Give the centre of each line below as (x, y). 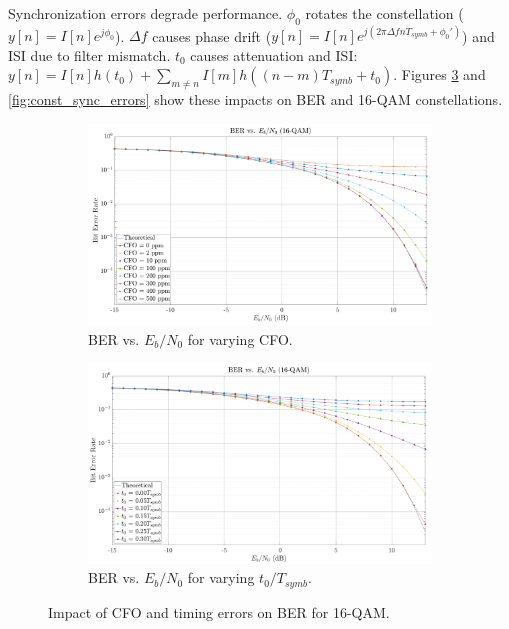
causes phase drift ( (212, 35)
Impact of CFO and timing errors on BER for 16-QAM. (219, 611)
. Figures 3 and (439, 74)
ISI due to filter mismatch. (89, 54)
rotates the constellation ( (384, 13)
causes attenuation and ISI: (274, 54)
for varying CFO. (240, 338)
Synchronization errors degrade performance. (145, 13)
